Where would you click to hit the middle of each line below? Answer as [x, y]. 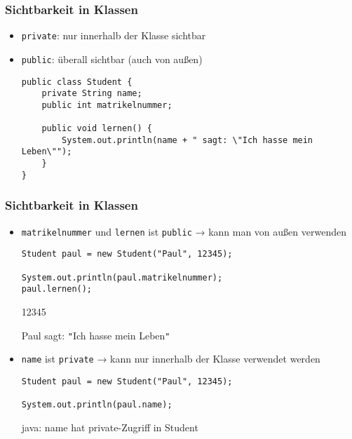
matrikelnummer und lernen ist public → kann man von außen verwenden [184, 231]
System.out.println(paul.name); [97, 405]
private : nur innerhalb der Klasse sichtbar [114, 35]
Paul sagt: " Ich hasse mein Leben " [96, 335]
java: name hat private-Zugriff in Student [110, 427]
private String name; [92, 94]
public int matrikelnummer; [107, 105]
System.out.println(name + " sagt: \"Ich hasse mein [188, 140]
